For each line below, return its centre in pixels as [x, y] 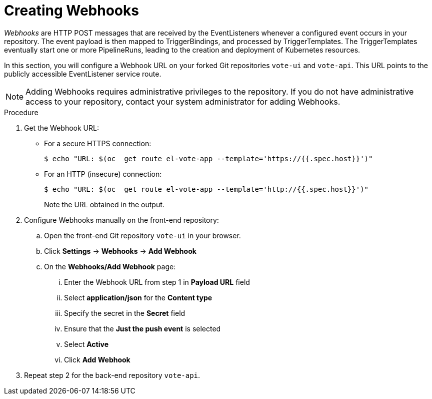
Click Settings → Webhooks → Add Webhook [120, 251]
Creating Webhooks [71, 11]
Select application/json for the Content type [138, 297]
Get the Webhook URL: [61, 128]
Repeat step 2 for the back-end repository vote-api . [112, 375]
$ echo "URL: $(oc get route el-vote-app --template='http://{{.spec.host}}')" [206, 189]
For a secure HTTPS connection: [98, 143]
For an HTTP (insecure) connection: [103, 174]
